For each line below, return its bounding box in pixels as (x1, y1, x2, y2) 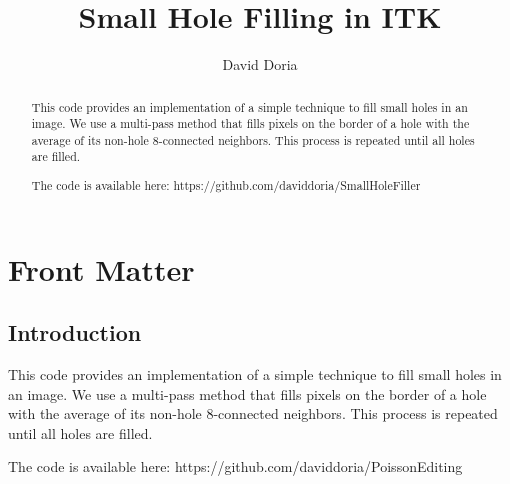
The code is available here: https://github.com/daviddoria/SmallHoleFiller (31, 177, 421, 194)
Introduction (8, 317, 142, 348)
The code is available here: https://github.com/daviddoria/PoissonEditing (8, 456, 463, 477)
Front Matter (8, 248, 195, 289)
